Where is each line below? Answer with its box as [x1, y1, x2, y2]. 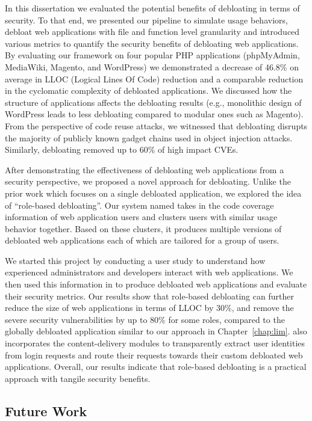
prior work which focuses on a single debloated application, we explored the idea [5, 186, 302, 199]
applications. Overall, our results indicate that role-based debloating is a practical [5, 360, 307, 373]
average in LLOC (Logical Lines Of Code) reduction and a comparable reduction [5, 72, 304, 85]
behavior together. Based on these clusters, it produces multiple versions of [5, 222, 282, 235]
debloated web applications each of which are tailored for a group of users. [5, 234, 279, 247]
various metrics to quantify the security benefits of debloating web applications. [5, 37, 299, 49]
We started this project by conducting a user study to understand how [5, 254, 266, 266]
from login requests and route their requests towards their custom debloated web [5, 348, 303, 361]
